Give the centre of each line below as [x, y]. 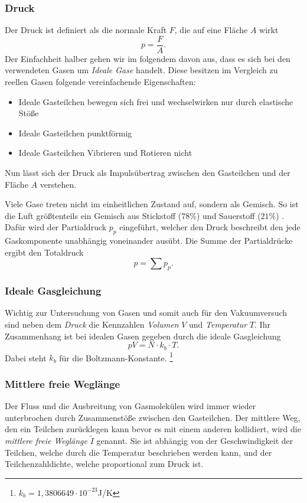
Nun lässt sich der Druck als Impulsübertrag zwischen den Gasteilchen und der [148, 173]
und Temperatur [218, 324]
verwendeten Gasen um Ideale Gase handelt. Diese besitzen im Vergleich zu [141, 70]
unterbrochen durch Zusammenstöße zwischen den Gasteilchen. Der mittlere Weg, [153, 417]
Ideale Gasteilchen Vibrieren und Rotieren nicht [105, 153]
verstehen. [58, 184]
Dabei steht [26, 357]
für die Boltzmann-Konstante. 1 [116, 357]
